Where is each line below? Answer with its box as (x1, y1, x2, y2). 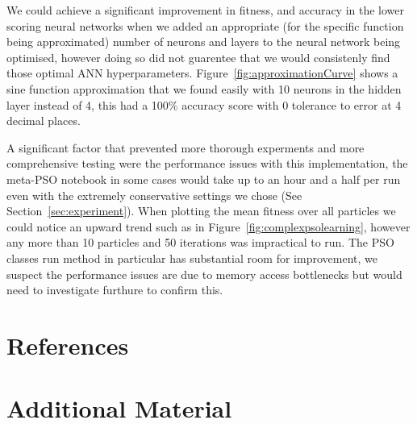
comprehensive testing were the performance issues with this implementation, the (6, 155, 408, 172)
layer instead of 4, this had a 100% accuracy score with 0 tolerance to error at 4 (6, 96, 402, 113)
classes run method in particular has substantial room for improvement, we (6, 249, 377, 266)
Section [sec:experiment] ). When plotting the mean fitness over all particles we (6, 202, 396, 219)
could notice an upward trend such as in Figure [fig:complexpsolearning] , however (6, 218, 411, 235)
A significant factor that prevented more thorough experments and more (6, 139, 365, 156)
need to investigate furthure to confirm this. (6, 281, 223, 298)
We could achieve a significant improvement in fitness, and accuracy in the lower (6, 2, 405, 18)
